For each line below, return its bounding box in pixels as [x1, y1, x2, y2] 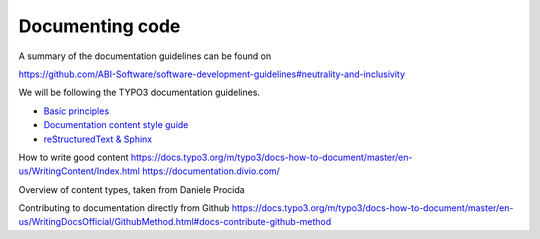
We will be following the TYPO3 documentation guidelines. [18, 86, 260, 99]
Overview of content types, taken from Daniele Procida [18, 183, 245, 195]
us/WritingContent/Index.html [18, 165, 140, 177]
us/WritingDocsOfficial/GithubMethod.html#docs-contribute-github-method [18, 216, 332, 228]
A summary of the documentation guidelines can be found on [18, 50, 272, 62]
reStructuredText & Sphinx [43, 133, 153, 145]
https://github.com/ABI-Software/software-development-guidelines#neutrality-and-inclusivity [18, 68, 405, 80]
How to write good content [18, 151, 129, 163]
